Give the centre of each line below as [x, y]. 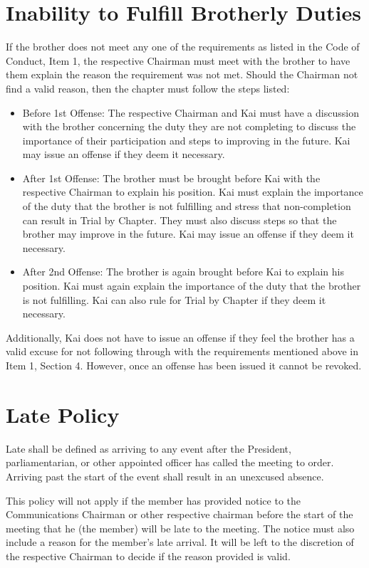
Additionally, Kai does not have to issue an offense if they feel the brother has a [180, 337]
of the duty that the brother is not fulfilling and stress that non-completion [187, 206]
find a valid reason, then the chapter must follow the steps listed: [148, 88]
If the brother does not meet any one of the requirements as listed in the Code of [183, 47]
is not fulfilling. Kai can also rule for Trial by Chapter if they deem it [174, 299]
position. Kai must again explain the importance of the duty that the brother [192, 286]
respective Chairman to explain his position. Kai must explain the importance [193, 192]
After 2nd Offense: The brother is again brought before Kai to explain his [183, 272]
